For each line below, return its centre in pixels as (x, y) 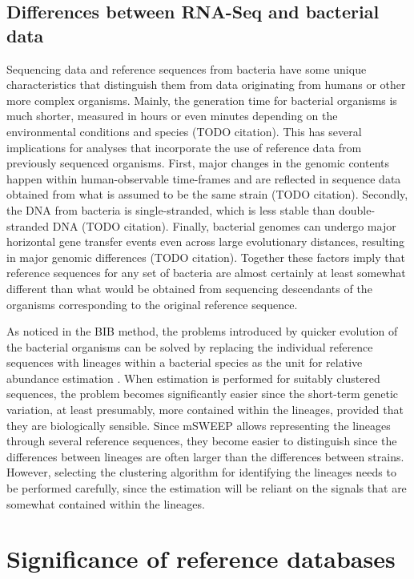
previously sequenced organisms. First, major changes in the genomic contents (198, 163)
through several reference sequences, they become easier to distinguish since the (202, 441)
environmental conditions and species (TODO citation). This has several (184, 131)
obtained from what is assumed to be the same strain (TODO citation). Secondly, (207, 194)
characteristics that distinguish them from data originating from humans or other (206, 84)
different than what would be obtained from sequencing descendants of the (189, 288)
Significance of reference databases (201, 559)
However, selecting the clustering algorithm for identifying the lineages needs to (201, 472)
